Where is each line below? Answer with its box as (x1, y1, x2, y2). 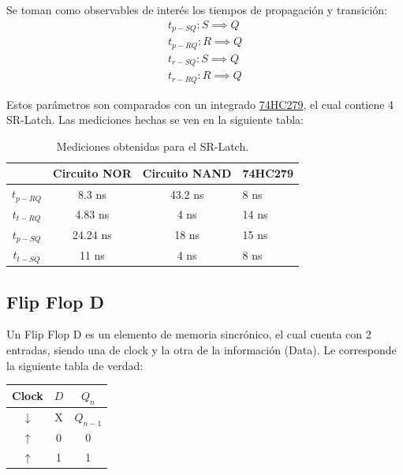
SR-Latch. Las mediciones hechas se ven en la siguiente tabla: (6, 111, 304, 128)
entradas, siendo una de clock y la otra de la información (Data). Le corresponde (6, 342, 397, 358)
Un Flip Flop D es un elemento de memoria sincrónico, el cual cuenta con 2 (6, 326, 371, 342)
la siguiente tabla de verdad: (6, 357, 144, 373)
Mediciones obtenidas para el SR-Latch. (56, 137, 249, 154)
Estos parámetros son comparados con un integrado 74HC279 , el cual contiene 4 (6, 95, 394, 112)
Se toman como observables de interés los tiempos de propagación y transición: (6, 2, 387, 17)
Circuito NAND (142, 165, 232, 181)
